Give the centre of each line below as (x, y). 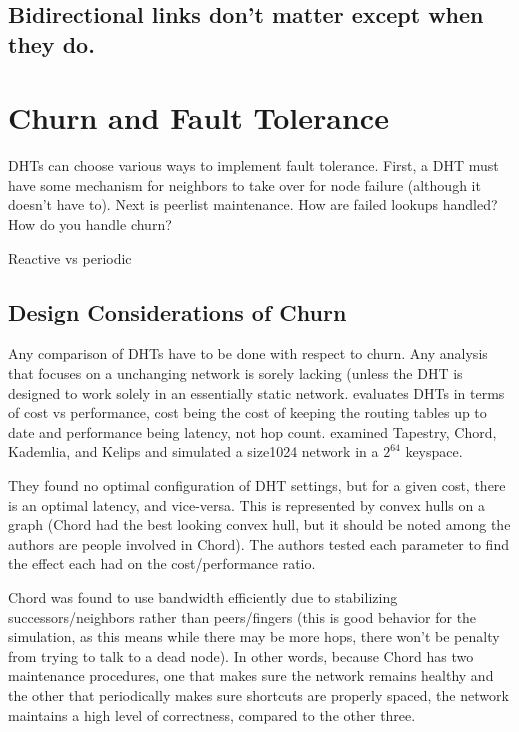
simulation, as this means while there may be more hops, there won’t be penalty (254, 636)
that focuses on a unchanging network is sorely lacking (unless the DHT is (235, 373)
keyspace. (434, 451)
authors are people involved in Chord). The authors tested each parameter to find (258, 543)
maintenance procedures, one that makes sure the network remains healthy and (251, 675)
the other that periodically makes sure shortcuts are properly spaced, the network (258, 694)
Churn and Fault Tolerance (198, 117)
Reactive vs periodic (70, 257)
